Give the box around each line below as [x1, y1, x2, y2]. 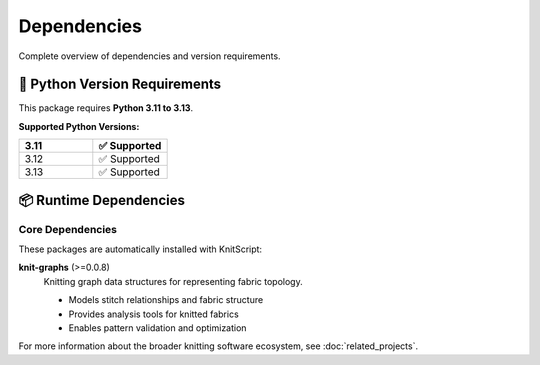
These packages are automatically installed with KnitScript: [18, 243, 263, 255]
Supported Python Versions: [18, 120, 140, 132]
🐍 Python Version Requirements [18, 76, 222, 93]
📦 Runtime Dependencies [18, 191, 185, 209]
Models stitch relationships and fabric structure [68, 294, 264, 306]
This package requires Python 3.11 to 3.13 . [18, 102, 194, 114]
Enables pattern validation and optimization [68, 321, 247, 334]
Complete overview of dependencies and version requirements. [18, 50, 281, 62]
